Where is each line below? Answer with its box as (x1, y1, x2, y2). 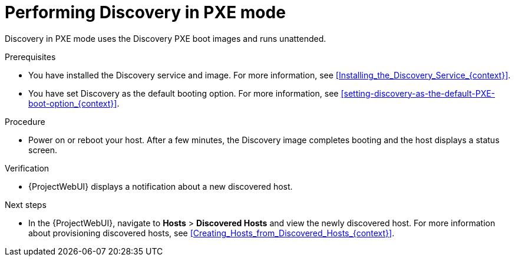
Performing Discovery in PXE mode (5, 2, 286, 22)
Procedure (5, 116, 45, 127)
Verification (5, 163, 49, 173)
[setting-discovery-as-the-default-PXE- (341, 88, 496, 98)
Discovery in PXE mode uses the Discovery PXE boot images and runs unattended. (5, 33, 326, 44)
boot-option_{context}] (28, 98, 117, 108)
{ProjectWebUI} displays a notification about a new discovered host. (28, 181, 293, 191)
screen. (28, 144, 58, 155)
